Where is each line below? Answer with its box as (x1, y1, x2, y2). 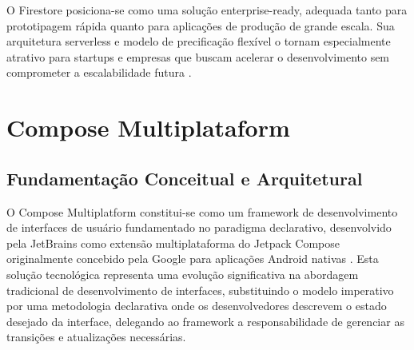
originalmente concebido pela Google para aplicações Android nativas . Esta (6, 250, 379, 267)
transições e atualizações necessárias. (6, 328, 186, 345)
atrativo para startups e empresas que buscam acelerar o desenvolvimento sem (6, 48, 390, 65)
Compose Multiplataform (6, 111, 290, 144)
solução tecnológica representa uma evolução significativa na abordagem (6, 265, 359, 282)
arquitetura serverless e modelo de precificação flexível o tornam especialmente (6, 33, 391, 50)
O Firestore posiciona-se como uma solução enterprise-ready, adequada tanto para (6, 2, 408, 18)
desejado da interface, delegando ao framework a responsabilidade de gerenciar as (6, 312, 404, 329)
